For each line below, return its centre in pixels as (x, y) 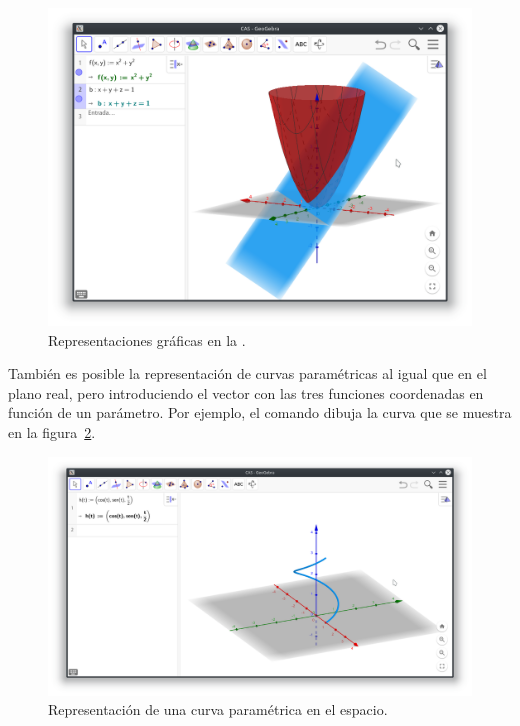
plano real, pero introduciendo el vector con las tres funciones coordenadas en (246, 392)
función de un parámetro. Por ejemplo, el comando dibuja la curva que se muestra (260, 412)
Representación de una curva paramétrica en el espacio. (218, 709)
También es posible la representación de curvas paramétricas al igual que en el (247, 373)
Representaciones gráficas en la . (147, 339)
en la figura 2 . (52, 431)
